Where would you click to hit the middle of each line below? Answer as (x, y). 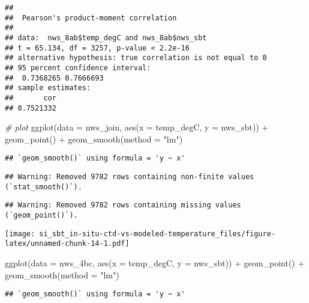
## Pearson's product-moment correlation (91, 18)
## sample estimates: (48, 88)
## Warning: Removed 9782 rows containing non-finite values (130, 177)
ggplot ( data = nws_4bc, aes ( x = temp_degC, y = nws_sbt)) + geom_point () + (155, 263)
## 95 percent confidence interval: (78, 68)
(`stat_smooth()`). (43, 187)
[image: (20, 234)
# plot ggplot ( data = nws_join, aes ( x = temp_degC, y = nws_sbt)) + (137, 127)
